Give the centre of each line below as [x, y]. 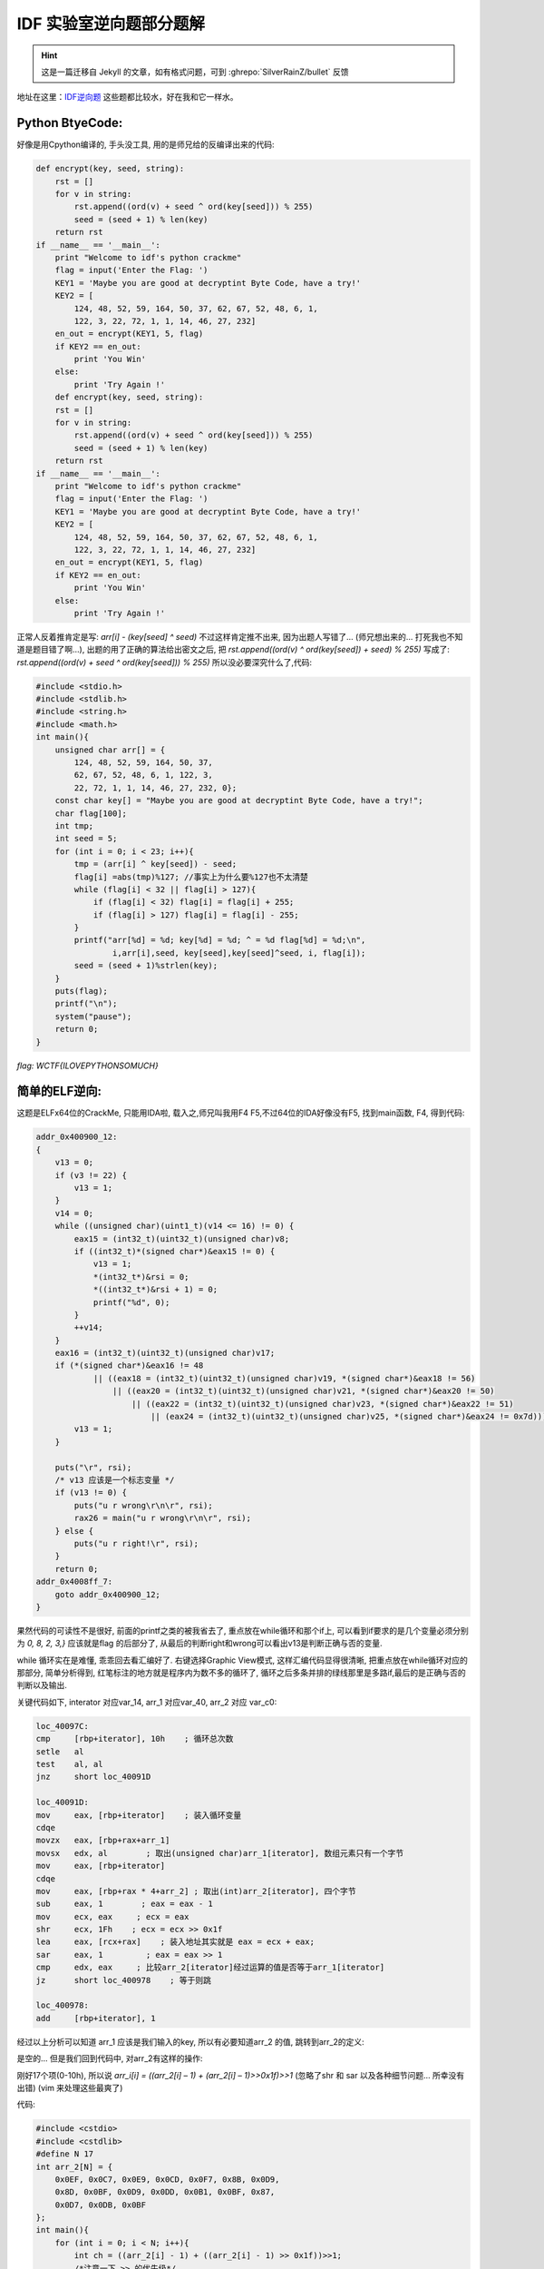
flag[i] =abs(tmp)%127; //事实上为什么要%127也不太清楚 [191, 877]
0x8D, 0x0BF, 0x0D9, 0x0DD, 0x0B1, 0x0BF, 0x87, [165, 2192]
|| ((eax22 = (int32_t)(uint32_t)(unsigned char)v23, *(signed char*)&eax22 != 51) [323, 1404]
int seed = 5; [86, 839]
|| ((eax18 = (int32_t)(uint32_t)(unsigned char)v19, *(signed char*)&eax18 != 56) [284, 1378]
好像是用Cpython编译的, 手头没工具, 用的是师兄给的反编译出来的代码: [146, 144]
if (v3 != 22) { [91, 1175]
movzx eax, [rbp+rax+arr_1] [103, 1841]
